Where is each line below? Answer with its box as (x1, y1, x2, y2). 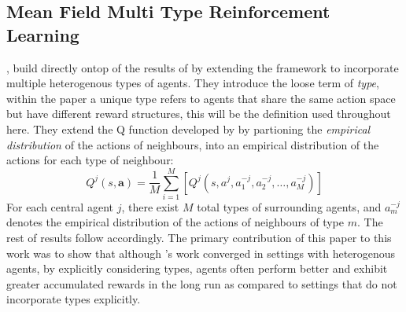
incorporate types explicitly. (6, 291, 141, 307)
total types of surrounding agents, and (197, 198, 382, 215)
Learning (6, 22, 79, 46)
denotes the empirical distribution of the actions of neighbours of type (6, 214, 345, 230)
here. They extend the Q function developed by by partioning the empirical (6, 120, 371, 137)
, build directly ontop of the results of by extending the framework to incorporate (6, 59, 399, 75)
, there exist (121, 198, 179, 215)
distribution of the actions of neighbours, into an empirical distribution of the (6, 136, 379, 152)
